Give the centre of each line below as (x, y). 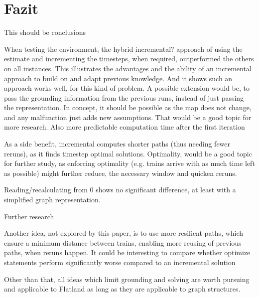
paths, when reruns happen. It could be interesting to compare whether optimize (127, 252)
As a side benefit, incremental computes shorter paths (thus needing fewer (117, 144)
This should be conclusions (45, 32)
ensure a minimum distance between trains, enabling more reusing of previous (123, 242)
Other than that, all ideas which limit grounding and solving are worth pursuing (127, 279)
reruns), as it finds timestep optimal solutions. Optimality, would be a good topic (128, 153)
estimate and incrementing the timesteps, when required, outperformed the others (129, 59)
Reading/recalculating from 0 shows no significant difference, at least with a (120, 190)
